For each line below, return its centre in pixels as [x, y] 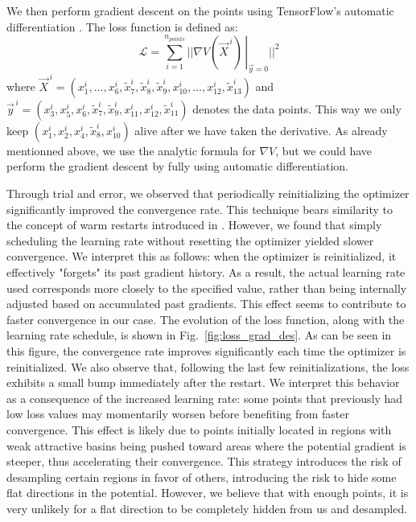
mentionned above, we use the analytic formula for [131, 150]
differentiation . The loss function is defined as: [122, 26]
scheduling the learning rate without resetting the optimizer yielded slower [190, 240]
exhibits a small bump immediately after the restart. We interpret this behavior [203, 382]
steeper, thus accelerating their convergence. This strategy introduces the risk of [204, 461]
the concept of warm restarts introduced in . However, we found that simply [194, 225]
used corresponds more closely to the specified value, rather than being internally [207, 288]
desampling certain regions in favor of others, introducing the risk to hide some [202, 477]
